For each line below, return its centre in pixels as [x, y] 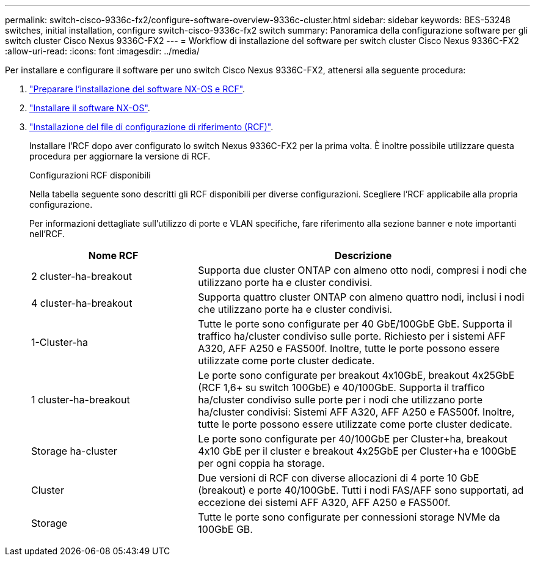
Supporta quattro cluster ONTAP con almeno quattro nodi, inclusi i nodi [361, 297]
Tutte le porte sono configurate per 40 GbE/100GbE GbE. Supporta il [355, 324]
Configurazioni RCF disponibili [90, 175]
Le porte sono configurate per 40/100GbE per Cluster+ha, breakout [353, 439]
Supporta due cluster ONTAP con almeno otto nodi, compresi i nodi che [362, 270]
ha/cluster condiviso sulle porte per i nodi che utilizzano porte [340, 400]
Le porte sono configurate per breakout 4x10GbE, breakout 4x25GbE [356, 375]
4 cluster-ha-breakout [82, 303]
